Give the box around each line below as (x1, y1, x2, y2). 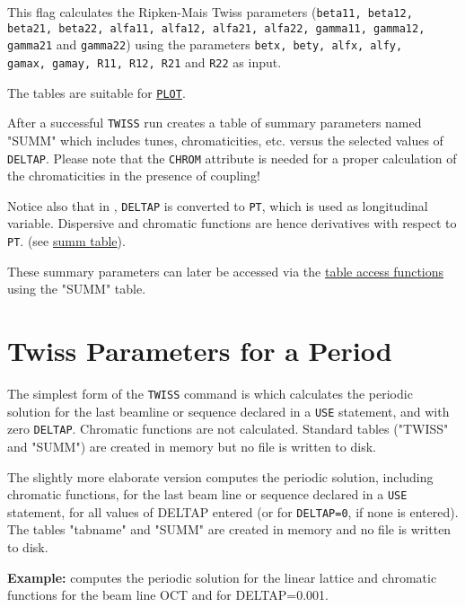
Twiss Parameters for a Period (7, 332, 392, 369)
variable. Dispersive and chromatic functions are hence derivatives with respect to (7, 214, 457, 233)
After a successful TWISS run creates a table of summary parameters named (7, 113, 422, 132)
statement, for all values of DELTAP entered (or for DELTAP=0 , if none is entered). (7, 502, 459, 521)
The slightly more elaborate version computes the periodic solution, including (7, 467, 434, 486)
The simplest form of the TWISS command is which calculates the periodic (7, 384, 413, 402)
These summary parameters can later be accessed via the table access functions (7, 261, 444, 280)
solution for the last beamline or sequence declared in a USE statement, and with (7, 401, 450, 420)
